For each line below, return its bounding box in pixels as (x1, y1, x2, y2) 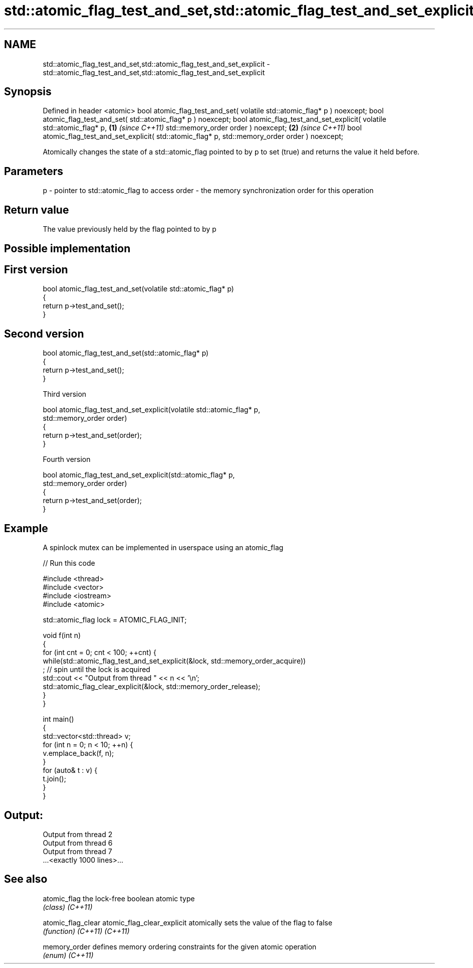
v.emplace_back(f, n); (43, 749, 114, 758)
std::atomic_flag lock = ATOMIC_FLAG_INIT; (43, 615, 187, 624)
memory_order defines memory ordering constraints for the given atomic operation (43, 942, 317, 951)
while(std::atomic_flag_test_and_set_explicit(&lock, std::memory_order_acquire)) (43, 657, 306, 666)
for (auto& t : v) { (43, 766, 98, 775)
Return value (4, 203, 69, 216)
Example (4, 522, 48, 535)
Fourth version (43, 455, 91, 464)
